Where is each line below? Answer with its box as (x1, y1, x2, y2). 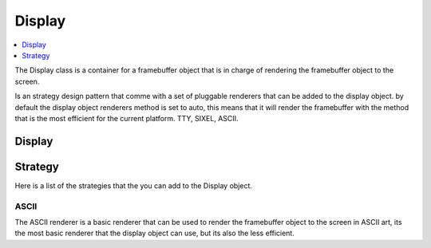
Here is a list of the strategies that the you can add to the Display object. (14, 180, 253, 191)
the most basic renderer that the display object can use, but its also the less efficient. (14, 228, 295, 238)
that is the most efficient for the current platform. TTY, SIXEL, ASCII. (14, 113, 239, 123)
